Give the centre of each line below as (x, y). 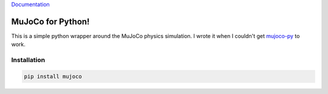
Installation (28, 60)
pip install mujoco (53, 76)
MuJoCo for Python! (50, 21)
